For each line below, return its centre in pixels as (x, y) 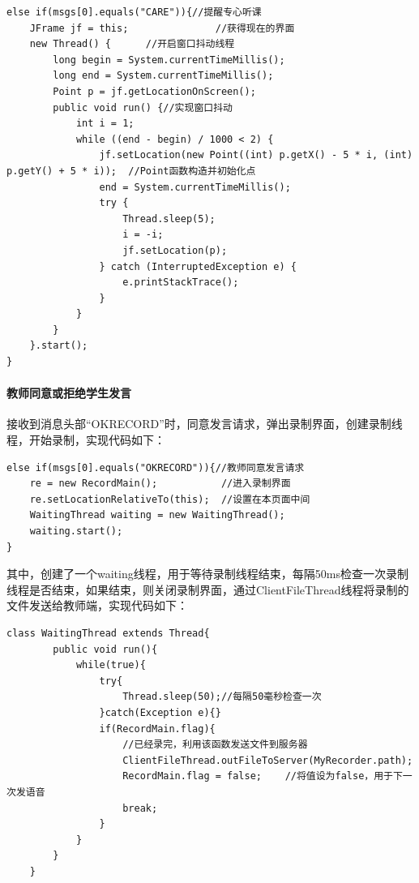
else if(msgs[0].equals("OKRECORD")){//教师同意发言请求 (156, 467)
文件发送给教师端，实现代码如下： (97, 605)
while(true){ (111, 665)
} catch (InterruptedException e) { (198, 266)
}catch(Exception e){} (160, 712)
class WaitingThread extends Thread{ (108, 633)
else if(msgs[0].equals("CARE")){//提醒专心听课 (134, 12)
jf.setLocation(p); (175, 250)
